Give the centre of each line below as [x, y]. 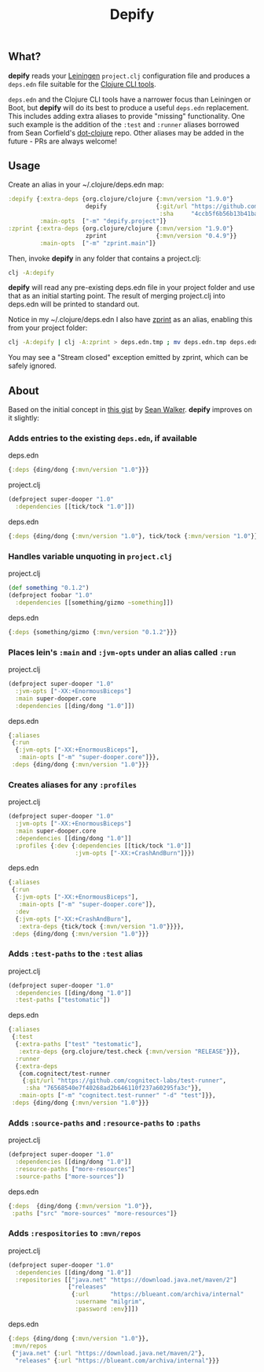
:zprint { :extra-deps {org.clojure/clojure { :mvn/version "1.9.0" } [121, 228]
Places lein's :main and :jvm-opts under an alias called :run [122, 652]
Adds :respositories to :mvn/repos [75, 1233]
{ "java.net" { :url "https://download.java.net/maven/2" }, [108, 1353]
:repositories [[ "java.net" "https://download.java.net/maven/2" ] [126, 1280]
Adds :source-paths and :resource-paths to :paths [104, 1122]
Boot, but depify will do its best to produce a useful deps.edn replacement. [128, 107]
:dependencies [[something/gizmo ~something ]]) [95, 603]
